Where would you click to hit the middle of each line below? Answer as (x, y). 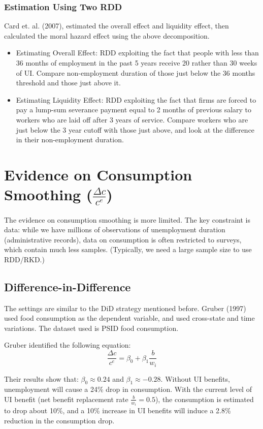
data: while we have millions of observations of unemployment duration (115, 229)
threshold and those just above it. (68, 83)
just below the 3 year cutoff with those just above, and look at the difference (135, 129)
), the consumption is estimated (204, 399)
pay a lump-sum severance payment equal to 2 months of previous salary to (134, 110)
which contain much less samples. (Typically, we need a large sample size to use (128, 249)
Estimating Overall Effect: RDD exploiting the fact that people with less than (137, 53)
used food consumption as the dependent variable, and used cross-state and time (129, 318)
